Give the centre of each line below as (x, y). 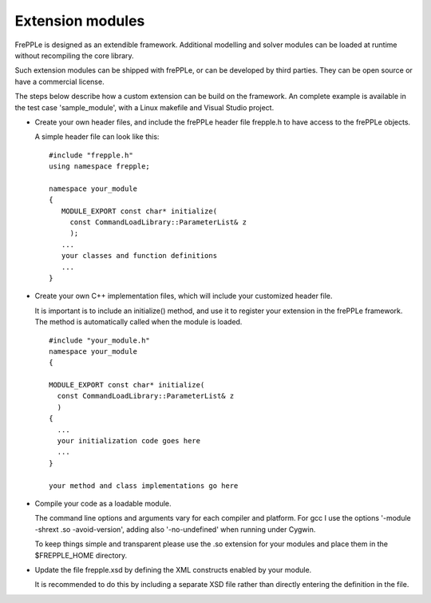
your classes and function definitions (139, 256)
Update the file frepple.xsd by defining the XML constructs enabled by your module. (173, 569)
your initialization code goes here (129, 441)
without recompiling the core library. (75, 55)
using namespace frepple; (100, 167)
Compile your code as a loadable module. (103, 504)
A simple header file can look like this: (97, 137)
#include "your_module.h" (100, 340)
